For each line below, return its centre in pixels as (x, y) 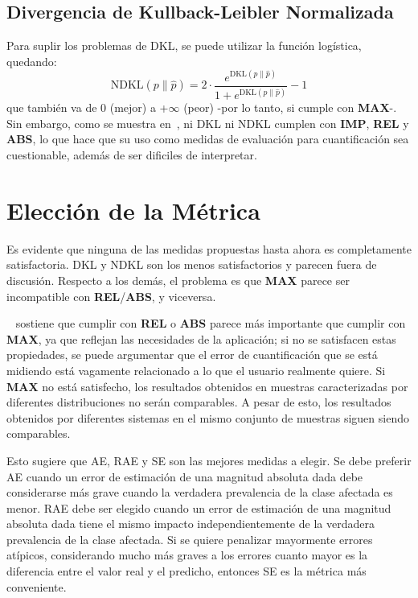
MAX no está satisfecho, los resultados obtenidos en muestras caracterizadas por (207, 386)
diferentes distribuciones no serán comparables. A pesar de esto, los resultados (199, 402)
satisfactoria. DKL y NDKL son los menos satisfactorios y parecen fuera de (192, 264)
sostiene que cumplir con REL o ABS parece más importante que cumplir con (211, 323)
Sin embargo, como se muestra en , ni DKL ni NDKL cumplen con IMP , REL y (208, 123)
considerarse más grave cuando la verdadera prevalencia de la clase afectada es (200, 492)
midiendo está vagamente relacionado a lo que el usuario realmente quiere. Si (196, 370)
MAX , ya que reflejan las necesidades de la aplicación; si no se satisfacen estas (201, 338)
